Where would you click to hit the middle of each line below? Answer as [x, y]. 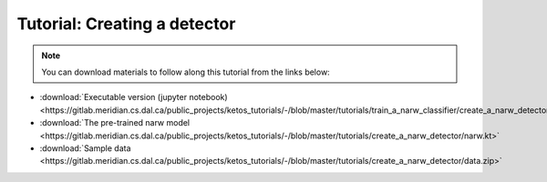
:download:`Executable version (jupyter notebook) [134, 97]
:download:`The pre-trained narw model [115, 123]
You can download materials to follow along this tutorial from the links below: [186, 72]
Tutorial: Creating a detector [126, 24]
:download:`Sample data [85, 148]
